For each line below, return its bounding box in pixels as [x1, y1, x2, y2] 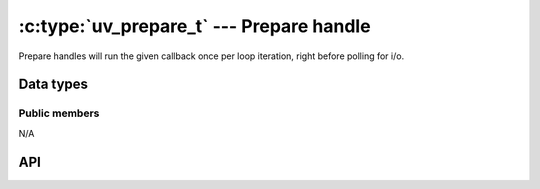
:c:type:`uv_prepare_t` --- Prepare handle [18, 15, 371, 37]
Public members [18, 106, 100, 120]
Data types [18, 76, 89, 93]
